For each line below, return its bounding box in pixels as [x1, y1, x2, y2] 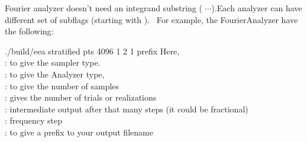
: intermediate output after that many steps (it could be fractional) [5, 102, 248, 115]
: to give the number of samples [5, 79, 119, 92]
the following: [5, 25, 54, 37]
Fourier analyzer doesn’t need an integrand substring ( [5, 2, 202, 14]
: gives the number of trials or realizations [5, 91, 157, 104]
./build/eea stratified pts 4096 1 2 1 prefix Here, [5, 44, 180, 57]
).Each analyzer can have [211, 2, 302, 14]
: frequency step [5, 114, 62, 127]
